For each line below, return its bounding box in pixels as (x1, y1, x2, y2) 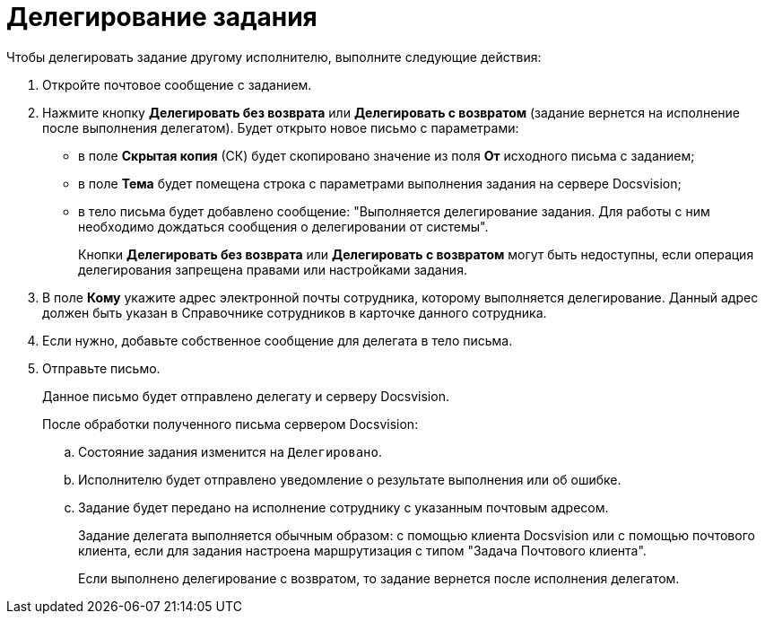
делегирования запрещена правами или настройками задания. (78, 261, 467, 277)
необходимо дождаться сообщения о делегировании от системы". (78, 218, 489, 234)
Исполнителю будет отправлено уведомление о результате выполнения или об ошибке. (78, 471, 622, 487)
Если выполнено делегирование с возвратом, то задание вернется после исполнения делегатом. (78, 570, 680, 586)
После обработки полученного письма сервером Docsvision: (42, 415, 419, 432)
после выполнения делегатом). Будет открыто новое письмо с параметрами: (42, 119, 519, 136)
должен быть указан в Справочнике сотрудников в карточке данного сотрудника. (42, 304, 547, 320)
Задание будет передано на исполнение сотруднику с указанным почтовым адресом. (78, 499, 609, 515)
